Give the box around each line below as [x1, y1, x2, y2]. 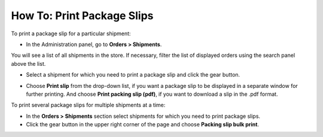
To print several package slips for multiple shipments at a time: [11, 102, 166, 109]
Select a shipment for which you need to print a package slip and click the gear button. [26, 71, 240, 78]
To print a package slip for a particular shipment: [11, 30, 131, 37]
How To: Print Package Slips [11, 9, 154, 22]
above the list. [11, 60, 46, 67]
